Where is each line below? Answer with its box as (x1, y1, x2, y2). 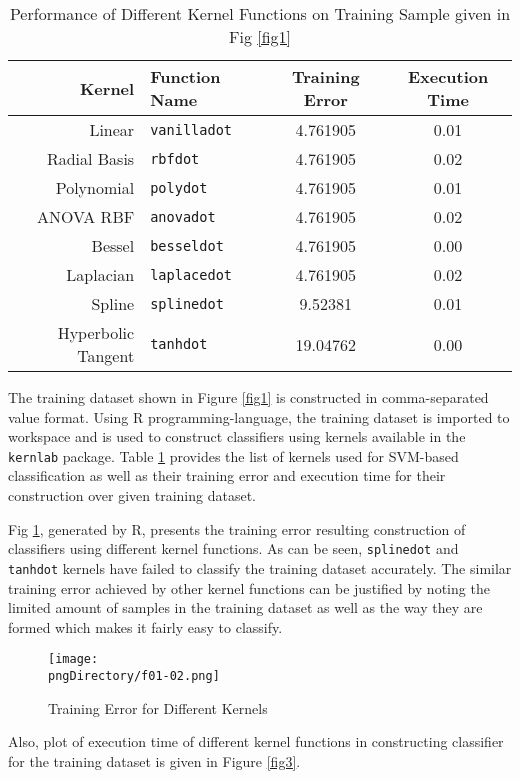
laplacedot (150, 266, 232, 283)
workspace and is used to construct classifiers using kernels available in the (8, 426, 466, 447)
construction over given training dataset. (8, 485, 257, 506)
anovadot (150, 208, 216, 225)
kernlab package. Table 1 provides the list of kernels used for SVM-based (8, 445, 459, 466)
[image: (48, 652, 99, 667)
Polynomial (55, 176, 135, 199)
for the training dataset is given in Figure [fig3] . (8, 750, 301, 771)
